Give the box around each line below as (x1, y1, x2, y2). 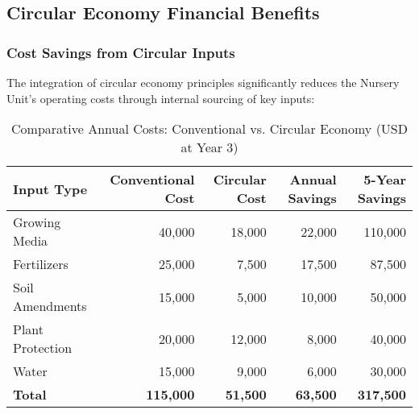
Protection (13, 338, 73, 358)
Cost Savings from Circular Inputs (6, 42, 235, 62)
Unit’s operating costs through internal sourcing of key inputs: (6, 89, 315, 106)
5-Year (363, 170, 406, 189)
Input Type (13, 179, 88, 198)
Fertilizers (13, 255, 68, 274)
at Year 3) (180, 138, 239, 157)
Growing (13, 213, 61, 232)
